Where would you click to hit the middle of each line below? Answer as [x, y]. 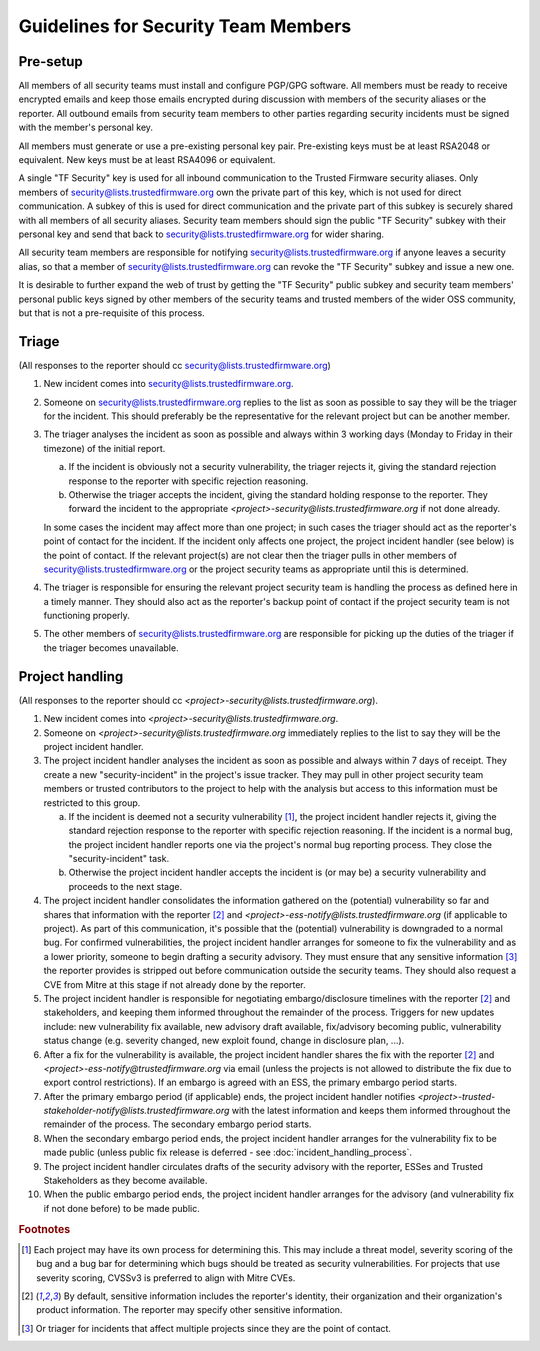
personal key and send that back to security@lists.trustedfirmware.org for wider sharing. [201, 234]
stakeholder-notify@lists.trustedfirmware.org [136, 1111]
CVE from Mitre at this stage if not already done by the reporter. [175, 984]
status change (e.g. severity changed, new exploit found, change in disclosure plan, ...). [224, 1041]
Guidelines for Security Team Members [185, 26]
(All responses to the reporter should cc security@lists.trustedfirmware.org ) [175, 365]
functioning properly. [86, 616]
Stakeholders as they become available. [125, 1181]
